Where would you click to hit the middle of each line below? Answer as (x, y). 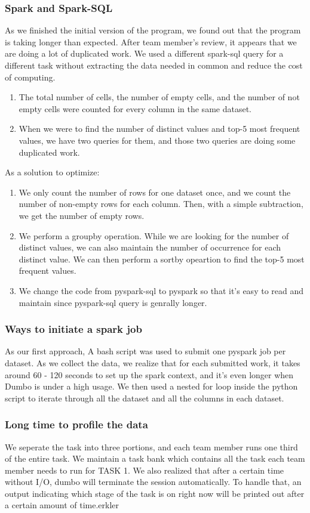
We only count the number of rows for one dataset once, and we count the (155, 192)
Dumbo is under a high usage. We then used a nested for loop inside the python (151, 386)
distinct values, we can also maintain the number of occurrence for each (150, 247)
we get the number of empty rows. (82, 215)
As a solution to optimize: (52, 172)
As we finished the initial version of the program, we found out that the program (153, 30)
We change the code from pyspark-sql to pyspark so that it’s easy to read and (161, 290)
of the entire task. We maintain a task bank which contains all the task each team (155, 458)
